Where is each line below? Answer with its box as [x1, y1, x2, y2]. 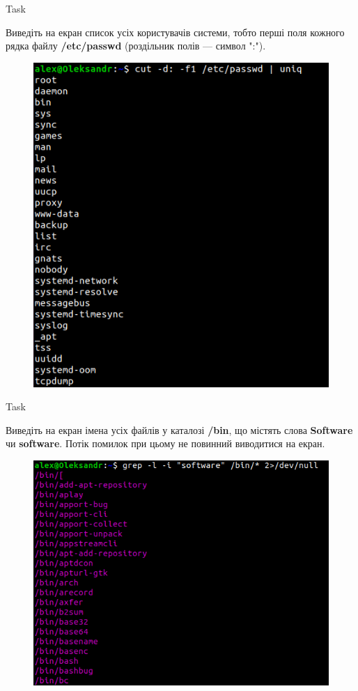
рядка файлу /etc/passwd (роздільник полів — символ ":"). [6, 38, 266, 53]
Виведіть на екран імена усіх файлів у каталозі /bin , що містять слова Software [6, 422, 353, 437]
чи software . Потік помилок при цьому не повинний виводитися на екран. [6, 436, 325, 451]
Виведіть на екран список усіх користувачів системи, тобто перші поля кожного [6, 24, 345, 39]
